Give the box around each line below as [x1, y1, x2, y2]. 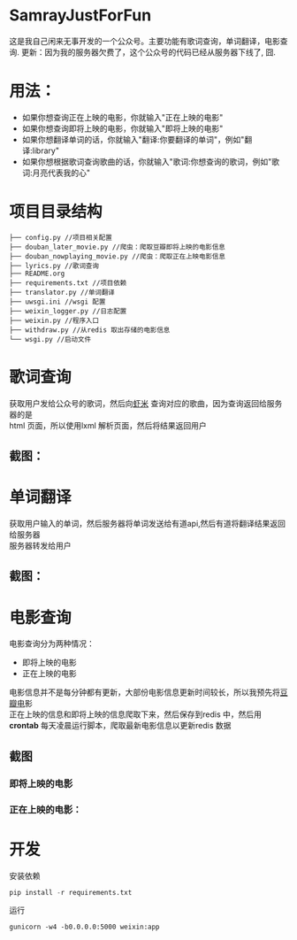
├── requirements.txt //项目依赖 [9, 278, 127, 288]
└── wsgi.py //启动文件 [9, 335, 91, 343]
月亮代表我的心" [32, 167, 91, 178]
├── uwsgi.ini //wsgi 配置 [9, 297, 106, 306]
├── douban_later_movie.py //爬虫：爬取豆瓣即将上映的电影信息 [9, 243, 225, 251]
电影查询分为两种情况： [9, 638, 95, 649]
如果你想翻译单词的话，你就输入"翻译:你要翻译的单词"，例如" [21, 134, 245, 144]
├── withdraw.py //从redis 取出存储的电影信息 [9, 325, 171, 335]
